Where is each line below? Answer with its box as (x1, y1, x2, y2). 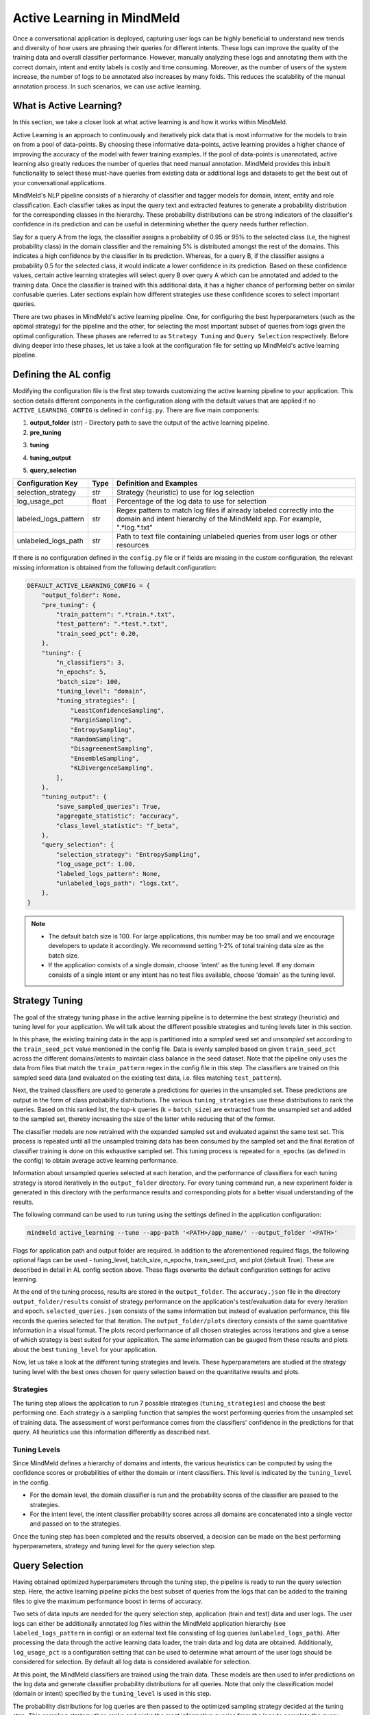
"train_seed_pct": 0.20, (56, 630, 140, 637)
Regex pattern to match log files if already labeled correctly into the (116, 506, 334, 515)
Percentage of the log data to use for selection (116, 497, 267, 506)
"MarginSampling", (70, 716, 133, 724)
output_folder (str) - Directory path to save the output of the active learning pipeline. (29, 418, 270, 427)
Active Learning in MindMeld (12, 10, 181, 25)
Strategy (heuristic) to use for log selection (116, 488, 255, 497)
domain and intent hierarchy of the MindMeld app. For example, (116, 514, 322, 524)
